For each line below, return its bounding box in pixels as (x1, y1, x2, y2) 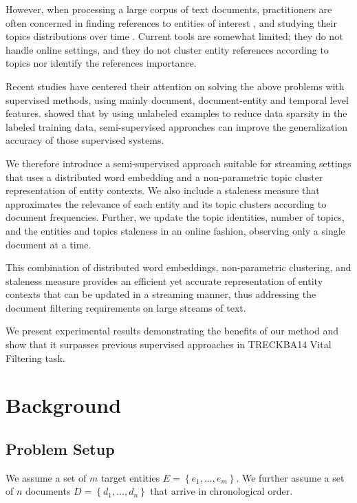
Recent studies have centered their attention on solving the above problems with (6, 78, 345, 93)
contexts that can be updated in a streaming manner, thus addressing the (6, 287, 316, 301)
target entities (100, 470, 160, 484)
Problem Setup (6, 438, 115, 460)
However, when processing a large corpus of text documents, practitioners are (6, 2, 332, 16)
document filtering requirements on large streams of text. (6, 300, 246, 314)
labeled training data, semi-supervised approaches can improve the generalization (6, 119, 348, 133)
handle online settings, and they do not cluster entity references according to (6, 42, 329, 56)
